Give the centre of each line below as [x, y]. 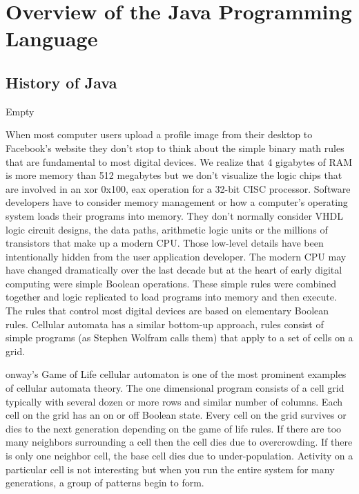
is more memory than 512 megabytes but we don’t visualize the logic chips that [174, 175]
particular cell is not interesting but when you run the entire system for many [170, 469]
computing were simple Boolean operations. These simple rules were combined [171, 283]
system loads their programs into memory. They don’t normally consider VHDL [175, 215]
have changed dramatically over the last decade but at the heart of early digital [174, 270]
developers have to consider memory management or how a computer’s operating [177, 202]
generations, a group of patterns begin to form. [105, 483]
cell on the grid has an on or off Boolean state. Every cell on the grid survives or [176, 415]
